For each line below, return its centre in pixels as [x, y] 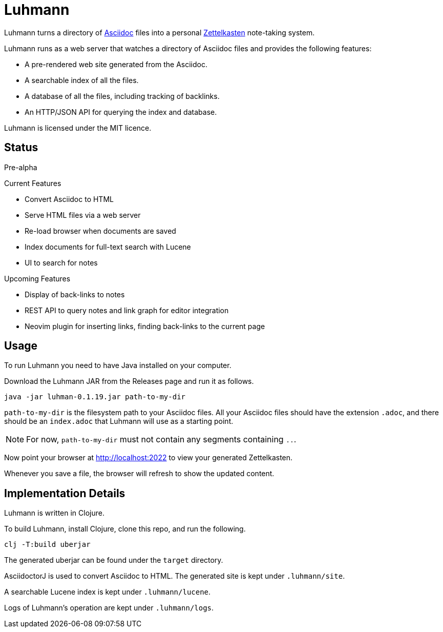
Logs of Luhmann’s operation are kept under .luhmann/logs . [109, 608]
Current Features [33, 183]
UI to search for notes [61, 262]
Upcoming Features [37, 278]
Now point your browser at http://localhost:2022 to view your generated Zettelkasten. [149, 458]
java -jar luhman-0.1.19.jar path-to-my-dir [95, 397]
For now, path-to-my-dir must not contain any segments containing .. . [161, 440]
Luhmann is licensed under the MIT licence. [78, 128]
